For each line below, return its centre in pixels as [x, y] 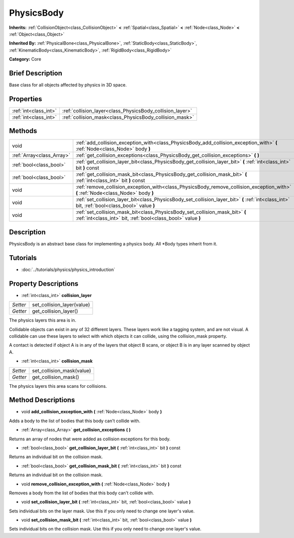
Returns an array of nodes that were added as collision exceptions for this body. [90, 439]
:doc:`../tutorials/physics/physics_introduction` [68, 269]
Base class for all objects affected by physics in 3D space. [68, 85]
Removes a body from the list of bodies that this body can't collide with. [82, 493]
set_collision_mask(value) [62, 371]
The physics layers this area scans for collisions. [58, 386]
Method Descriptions [42, 400]
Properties [25, 99]
